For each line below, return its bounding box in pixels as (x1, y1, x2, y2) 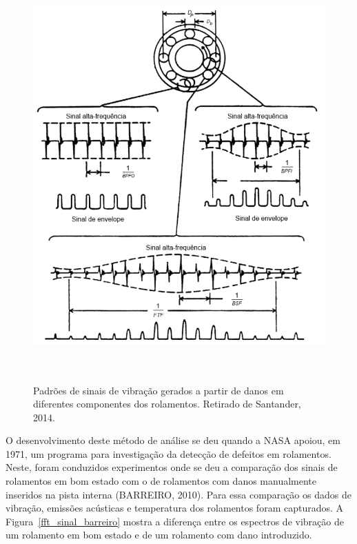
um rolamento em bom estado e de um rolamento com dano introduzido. (6, 527, 312, 542)
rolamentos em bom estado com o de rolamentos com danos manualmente (6, 474, 317, 488)
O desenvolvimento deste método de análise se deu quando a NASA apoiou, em (6, 433, 340, 447)
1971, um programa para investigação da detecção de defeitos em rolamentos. (6, 446, 331, 461)
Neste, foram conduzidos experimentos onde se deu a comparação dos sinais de (6, 460, 338, 474)
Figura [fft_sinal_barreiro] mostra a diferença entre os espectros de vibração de (6, 514, 344, 528)
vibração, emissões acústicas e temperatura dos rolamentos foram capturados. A (6, 501, 344, 515)
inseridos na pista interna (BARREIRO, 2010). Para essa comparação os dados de (6, 487, 351, 501)
